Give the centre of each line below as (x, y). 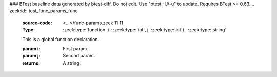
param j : (31, 56)
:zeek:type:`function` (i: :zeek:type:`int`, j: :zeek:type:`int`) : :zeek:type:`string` (145, 30)
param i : (31, 48)
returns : (31, 63)
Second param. (79, 56)
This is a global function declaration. (61, 39)
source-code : (37, 23)
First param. (75, 48)
